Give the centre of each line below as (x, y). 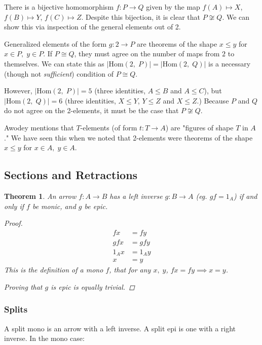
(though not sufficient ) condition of (59, 73)
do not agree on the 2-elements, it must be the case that (91, 110)
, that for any (130, 270)
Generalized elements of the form (55, 43)
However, (18, 91)
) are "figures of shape (199, 127)
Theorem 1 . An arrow (40, 196)
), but (213, 91)
